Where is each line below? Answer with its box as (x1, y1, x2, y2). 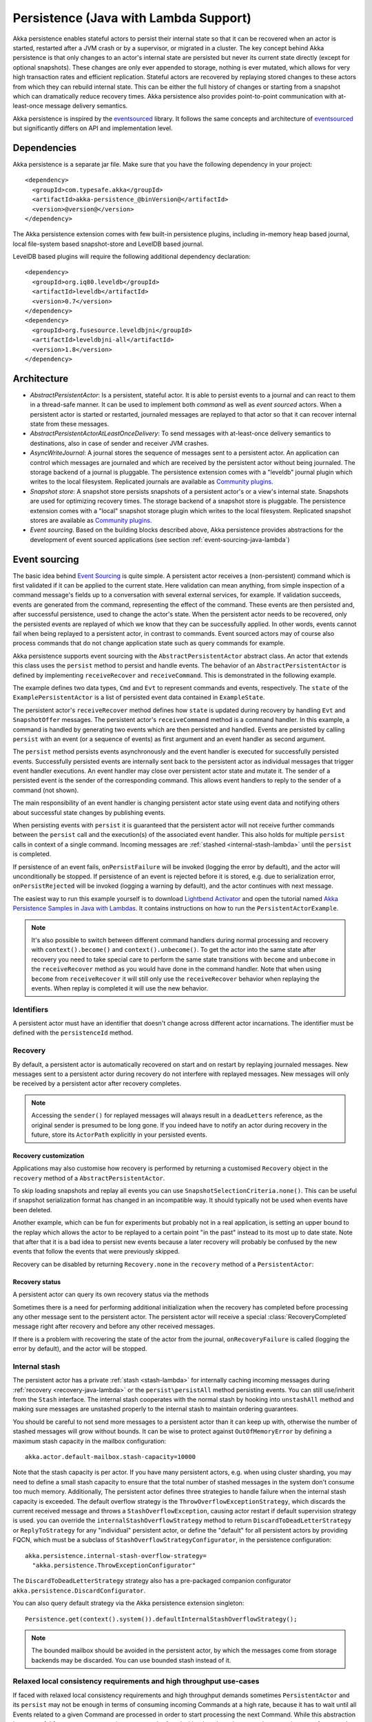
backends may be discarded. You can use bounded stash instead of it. (31, 1656, 231, 1664)
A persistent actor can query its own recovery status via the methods (12, 1290, 209, 1298)
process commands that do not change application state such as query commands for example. (12, 639, 285, 647)
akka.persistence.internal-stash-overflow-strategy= (25, 1552, 207, 1559)
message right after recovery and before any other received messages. (12, 1322, 215, 1331)
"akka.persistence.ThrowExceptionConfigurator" (32, 1561, 196, 1569)
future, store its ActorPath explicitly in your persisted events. (31, 1130, 208, 1139)
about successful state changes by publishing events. (12, 808, 165, 816)
